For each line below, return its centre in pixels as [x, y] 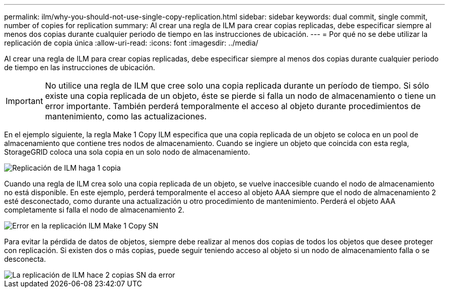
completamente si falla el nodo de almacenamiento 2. [94, 210]
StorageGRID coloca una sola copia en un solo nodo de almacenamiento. [127, 152]
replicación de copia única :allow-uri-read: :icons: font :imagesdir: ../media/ [131, 43]
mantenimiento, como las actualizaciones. [126, 116]
